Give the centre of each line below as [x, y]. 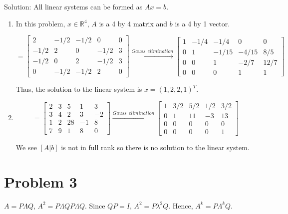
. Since [95, 205]
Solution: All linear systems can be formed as [73, 6]
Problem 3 [41, 181]
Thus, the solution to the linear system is [79, 89]
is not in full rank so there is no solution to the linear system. [155, 147]
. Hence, [181, 205]
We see [26, 147]
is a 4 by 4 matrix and [133, 23]
